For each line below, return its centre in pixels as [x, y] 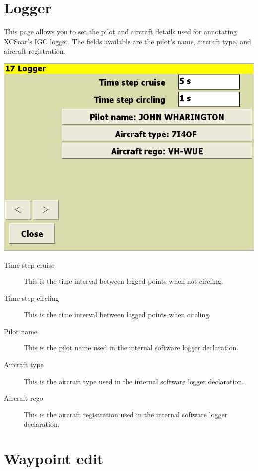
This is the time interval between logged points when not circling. [124, 281]
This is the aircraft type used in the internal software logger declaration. [134, 381]
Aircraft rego [24, 398]
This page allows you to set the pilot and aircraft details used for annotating [121, 32]
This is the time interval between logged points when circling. [118, 314]
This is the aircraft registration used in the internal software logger [126, 414]
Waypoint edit [54, 458]
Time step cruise [29, 264]
